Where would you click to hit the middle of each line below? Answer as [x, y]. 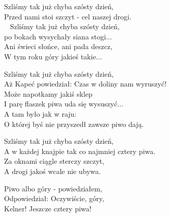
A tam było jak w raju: [40, 113]
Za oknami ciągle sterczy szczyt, [54, 161]
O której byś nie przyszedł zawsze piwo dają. [74, 124]
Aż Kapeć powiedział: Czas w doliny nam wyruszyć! [86, 84]
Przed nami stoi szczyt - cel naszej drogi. [68, 16]
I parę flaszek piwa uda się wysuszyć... [64, 104]
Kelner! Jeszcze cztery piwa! [48, 208]
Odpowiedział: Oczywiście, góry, [54, 198]
